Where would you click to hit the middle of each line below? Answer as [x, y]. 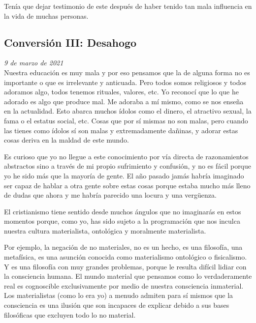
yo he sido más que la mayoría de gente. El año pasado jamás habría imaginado [124, 175]
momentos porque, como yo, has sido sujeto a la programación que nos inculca [122, 221]
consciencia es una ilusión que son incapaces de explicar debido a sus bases [117, 305]
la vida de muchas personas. [46, 15]
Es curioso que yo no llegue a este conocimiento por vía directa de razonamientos [126, 156]
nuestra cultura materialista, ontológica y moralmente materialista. [105, 230]
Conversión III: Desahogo [70, 42]
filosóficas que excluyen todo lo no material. [70, 314]
